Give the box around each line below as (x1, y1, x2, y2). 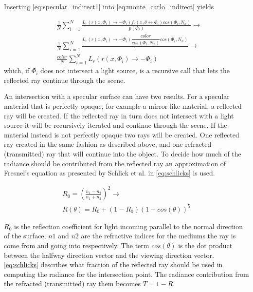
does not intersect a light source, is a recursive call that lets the (40, 65, 230, 76)
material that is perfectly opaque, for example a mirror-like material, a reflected (4, 101, 242, 111)
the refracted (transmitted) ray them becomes (4, 278, 141, 289)
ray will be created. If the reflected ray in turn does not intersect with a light (4, 110, 234, 120)
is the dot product (178, 240, 233, 251)
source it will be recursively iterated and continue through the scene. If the (4, 120, 227, 130)
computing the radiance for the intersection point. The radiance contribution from (4, 269, 249, 279)
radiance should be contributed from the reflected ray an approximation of (4, 158, 226, 168)
